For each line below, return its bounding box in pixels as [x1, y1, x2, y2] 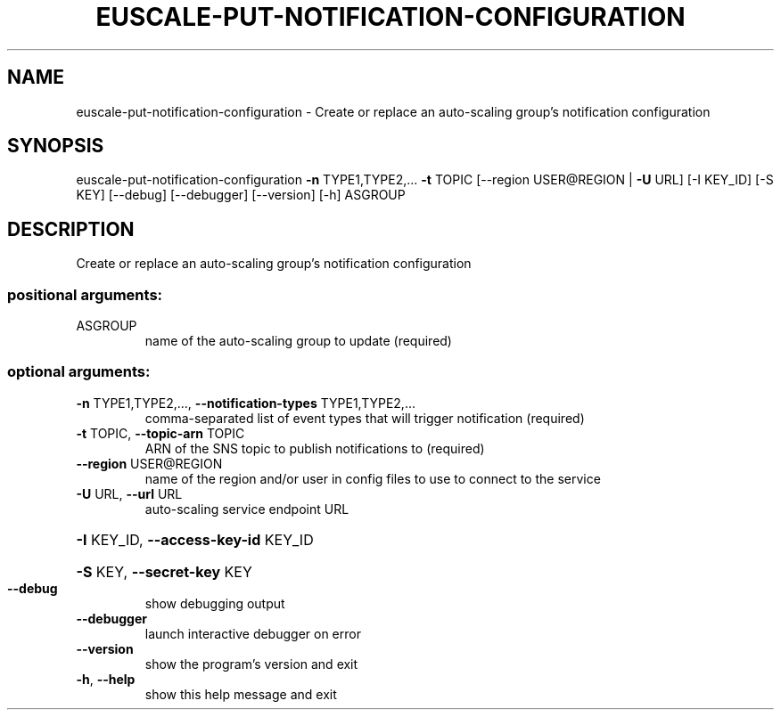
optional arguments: [7, 363, 151, 381]
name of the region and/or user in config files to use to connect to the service [144, 470, 601, 486]
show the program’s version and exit [144, 656, 358, 672]
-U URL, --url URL [76, 485, 183, 501]
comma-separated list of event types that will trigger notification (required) [144, 410, 585, 426]
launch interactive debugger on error [144, 625, 361, 641]
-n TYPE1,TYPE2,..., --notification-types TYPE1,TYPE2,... [76, 395, 415, 411]
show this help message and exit [144, 686, 337, 702]
